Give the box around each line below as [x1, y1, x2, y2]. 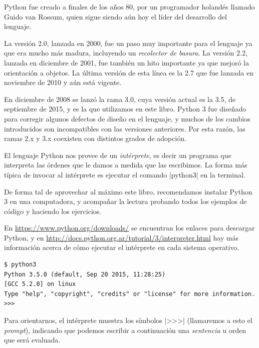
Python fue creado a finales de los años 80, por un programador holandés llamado [4, 1, 255, 11]
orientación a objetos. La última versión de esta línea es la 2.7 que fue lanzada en [4, 67, 253, 77]
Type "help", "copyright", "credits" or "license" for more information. [4, 290, 255, 297]
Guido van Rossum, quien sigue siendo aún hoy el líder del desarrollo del [4, 11, 227, 21]
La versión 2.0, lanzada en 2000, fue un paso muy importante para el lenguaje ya [4, 37, 252, 48]
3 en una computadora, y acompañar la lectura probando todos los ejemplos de [4, 196, 247, 206]
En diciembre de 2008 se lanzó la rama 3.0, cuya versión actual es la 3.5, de [4, 93, 236, 104]
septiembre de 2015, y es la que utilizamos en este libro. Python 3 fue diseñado [4, 103, 246, 114]
